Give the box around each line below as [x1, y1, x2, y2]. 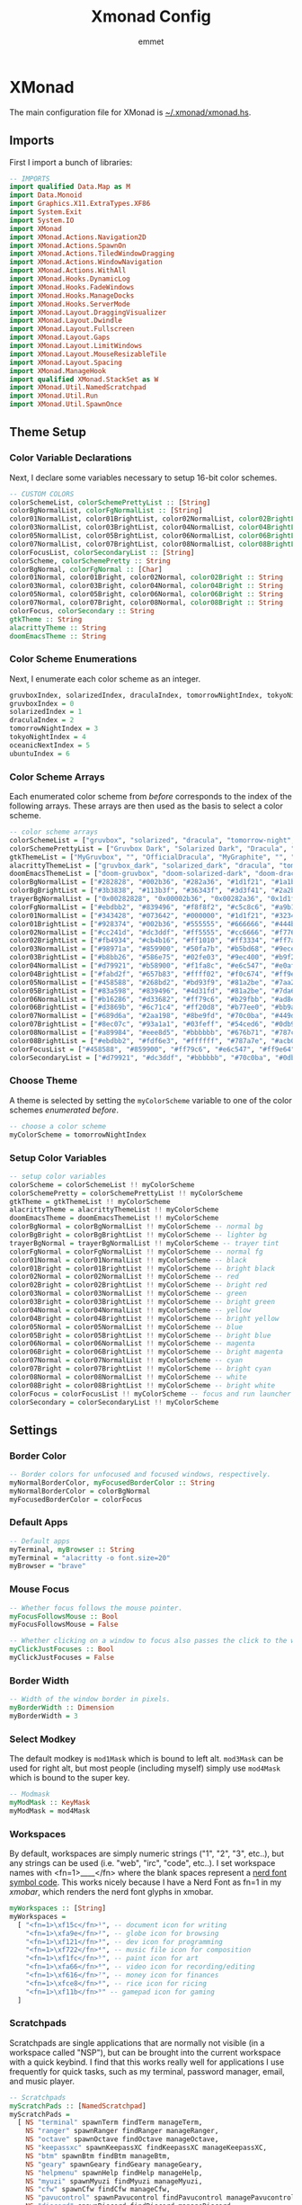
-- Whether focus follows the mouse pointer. [9, 1603, 182, 1612]
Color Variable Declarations [9, 451, 132, 464]
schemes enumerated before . [9, 1104, 120, 1115]
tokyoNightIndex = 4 [9, 733, 87, 742]
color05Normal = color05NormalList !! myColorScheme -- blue [9, 1322, 244, 1332]
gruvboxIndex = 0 [9, 699, 75, 708]
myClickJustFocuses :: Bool [9, 1645, 115, 1654]
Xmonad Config [91, 6, 211, 27]
